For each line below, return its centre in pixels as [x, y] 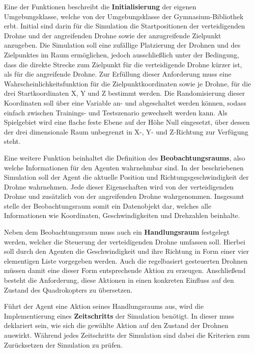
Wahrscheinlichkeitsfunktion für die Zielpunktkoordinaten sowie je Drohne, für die [127, 83]
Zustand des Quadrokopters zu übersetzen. [68, 289]
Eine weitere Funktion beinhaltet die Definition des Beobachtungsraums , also [125, 157]
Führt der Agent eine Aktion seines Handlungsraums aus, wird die [104, 306]
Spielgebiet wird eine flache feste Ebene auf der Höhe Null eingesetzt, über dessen [127, 122]
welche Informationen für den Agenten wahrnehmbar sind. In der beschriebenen [124, 167]
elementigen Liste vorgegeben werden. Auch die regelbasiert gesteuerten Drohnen [126, 260]
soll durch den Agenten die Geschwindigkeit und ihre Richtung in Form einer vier [127, 251]
